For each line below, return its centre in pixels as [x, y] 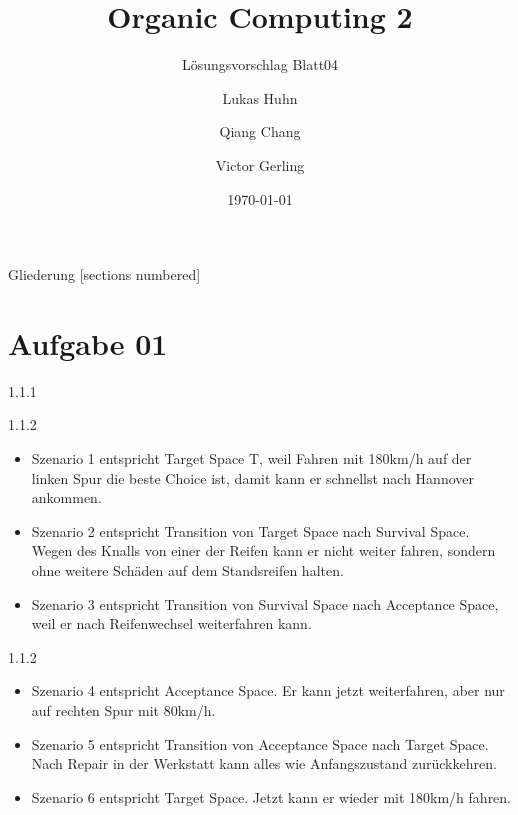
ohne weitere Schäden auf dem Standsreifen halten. [187, 569]
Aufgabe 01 [88, 342]
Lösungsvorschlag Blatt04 [260, 64]
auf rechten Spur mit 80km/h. [123, 709]
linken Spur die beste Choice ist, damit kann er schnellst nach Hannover [252, 477]
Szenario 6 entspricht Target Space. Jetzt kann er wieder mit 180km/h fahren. [271, 796]
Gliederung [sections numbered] [104, 274]
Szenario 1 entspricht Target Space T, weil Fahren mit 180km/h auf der [251, 458]
